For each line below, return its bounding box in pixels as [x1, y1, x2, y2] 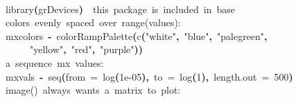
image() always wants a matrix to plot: [6, 83, 181, 97]
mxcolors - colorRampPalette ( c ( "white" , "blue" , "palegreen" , [6, 28, 268, 43]
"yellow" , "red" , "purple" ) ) [30, 42, 143, 57]
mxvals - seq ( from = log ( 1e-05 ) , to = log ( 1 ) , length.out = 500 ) [6, 69, 293, 83]
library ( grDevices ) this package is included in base [6, 1, 235, 16]
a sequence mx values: [6, 55, 104, 70]
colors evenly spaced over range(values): [6, 15, 181, 30]
